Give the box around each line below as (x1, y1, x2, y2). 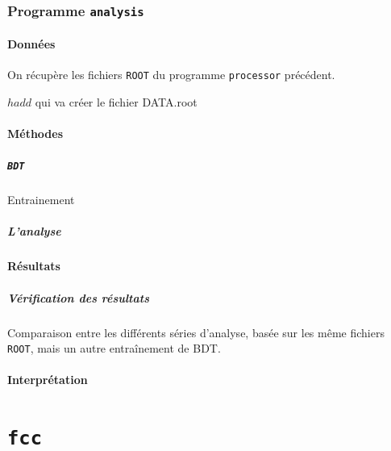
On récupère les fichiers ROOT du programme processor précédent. (7, 66, 335, 83)
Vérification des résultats (7, 289, 149, 306)
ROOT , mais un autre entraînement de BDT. (7, 340, 221, 357)
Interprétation (7, 371, 88, 388)
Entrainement (7, 191, 75, 208)
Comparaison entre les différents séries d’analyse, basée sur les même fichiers (7, 324, 385, 340)
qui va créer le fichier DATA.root (35, 93, 198, 110)
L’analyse (7, 223, 61, 240)
